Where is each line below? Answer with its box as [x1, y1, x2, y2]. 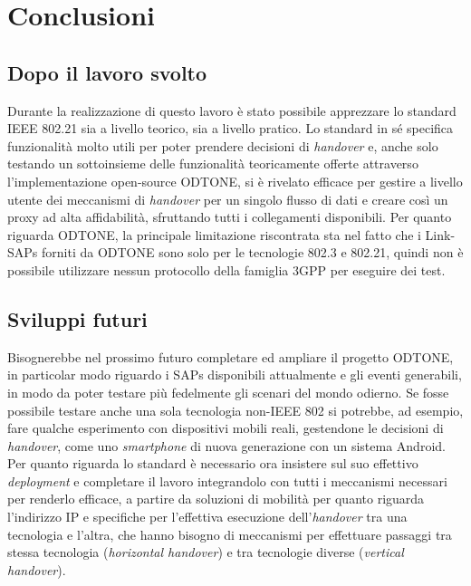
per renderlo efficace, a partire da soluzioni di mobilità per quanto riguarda [7, 489, 425, 508]
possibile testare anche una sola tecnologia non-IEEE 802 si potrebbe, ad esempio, [7, 400, 464, 419]
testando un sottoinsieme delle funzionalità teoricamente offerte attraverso [7, 154, 418, 173]
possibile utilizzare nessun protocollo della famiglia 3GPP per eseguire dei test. [7, 260, 446, 279]
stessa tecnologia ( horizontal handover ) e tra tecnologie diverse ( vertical [7, 543, 404, 562]
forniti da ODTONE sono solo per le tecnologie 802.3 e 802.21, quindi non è [41, 243, 464, 262]
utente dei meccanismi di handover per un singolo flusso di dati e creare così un [7, 189, 448, 208]
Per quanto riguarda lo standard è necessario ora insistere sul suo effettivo [7, 454, 418, 473]
